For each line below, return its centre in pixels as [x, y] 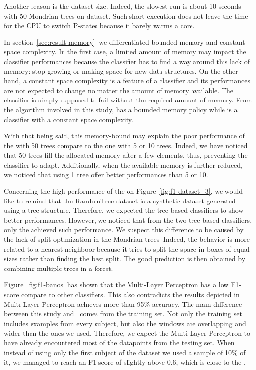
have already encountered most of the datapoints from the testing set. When [119, 342]
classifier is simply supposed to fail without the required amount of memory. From [128, 100]
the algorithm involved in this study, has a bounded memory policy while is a [121, 109]
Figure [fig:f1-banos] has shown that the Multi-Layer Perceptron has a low [116, 285]
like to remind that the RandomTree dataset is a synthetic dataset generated [120, 200]
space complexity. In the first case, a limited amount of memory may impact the [125, 51]
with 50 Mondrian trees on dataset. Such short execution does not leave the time [126, 16]
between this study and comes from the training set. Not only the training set [123, 314]
